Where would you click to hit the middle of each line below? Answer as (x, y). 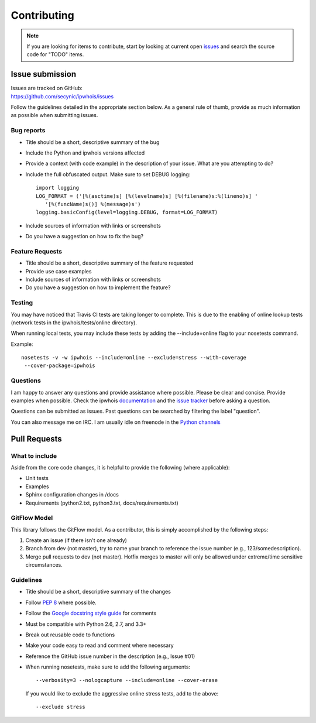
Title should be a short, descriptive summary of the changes (98, 592)
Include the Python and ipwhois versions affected (85, 153)
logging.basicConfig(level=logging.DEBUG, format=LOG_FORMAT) (127, 213)
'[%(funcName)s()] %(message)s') (93, 204)
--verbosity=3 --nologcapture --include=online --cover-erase (127, 680)
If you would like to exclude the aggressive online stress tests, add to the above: (122, 693)
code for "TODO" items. (55, 54)
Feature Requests (37, 251)
